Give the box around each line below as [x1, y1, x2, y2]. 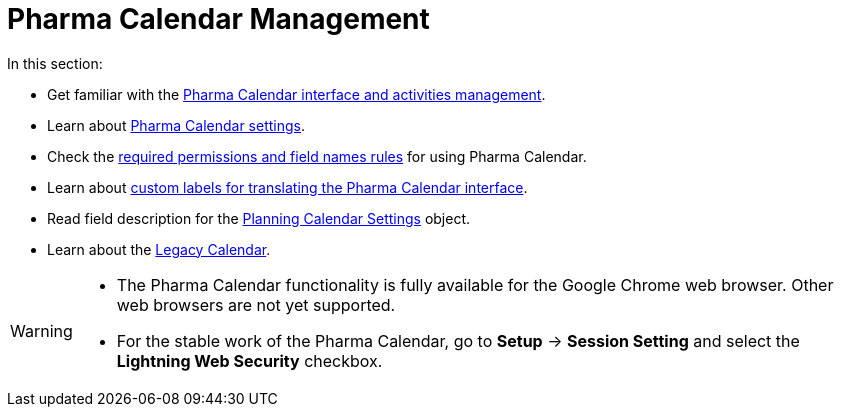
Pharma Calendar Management [7, 2, 430, 36]
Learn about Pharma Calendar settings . [47, 116, 305, 134]
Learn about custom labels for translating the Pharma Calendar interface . [47, 178, 528, 196]
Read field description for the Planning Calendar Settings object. [47, 209, 471, 227]
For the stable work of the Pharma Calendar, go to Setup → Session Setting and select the [116, 330, 800, 351]
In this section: [7, 54, 103, 72]
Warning [10, 320, 73, 341]
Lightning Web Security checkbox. [116, 350, 383, 371]
